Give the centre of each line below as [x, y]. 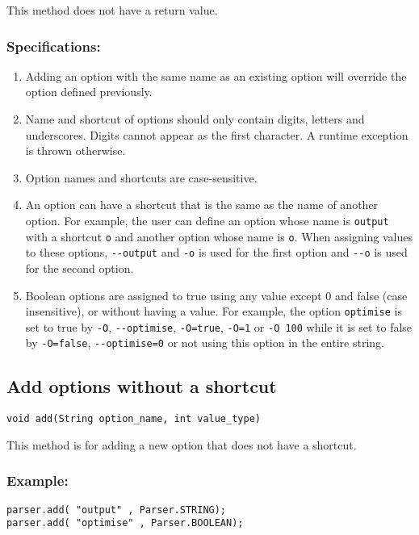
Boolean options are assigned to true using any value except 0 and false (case [216, 295]
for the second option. [80, 267]
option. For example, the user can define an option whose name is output [207, 220]
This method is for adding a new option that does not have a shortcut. [182, 444]
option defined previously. [89, 92]
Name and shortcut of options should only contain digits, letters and [195, 119]
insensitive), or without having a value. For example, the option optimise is [214, 311]
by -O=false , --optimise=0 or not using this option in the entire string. [205, 343]
